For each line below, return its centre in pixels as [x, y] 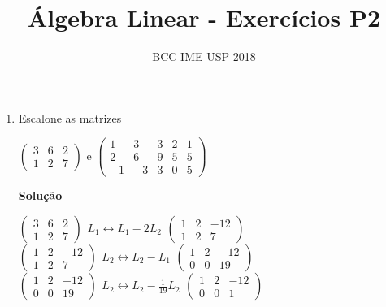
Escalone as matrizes [70, 117]
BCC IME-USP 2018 [204, 56]
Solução [40, 195]
